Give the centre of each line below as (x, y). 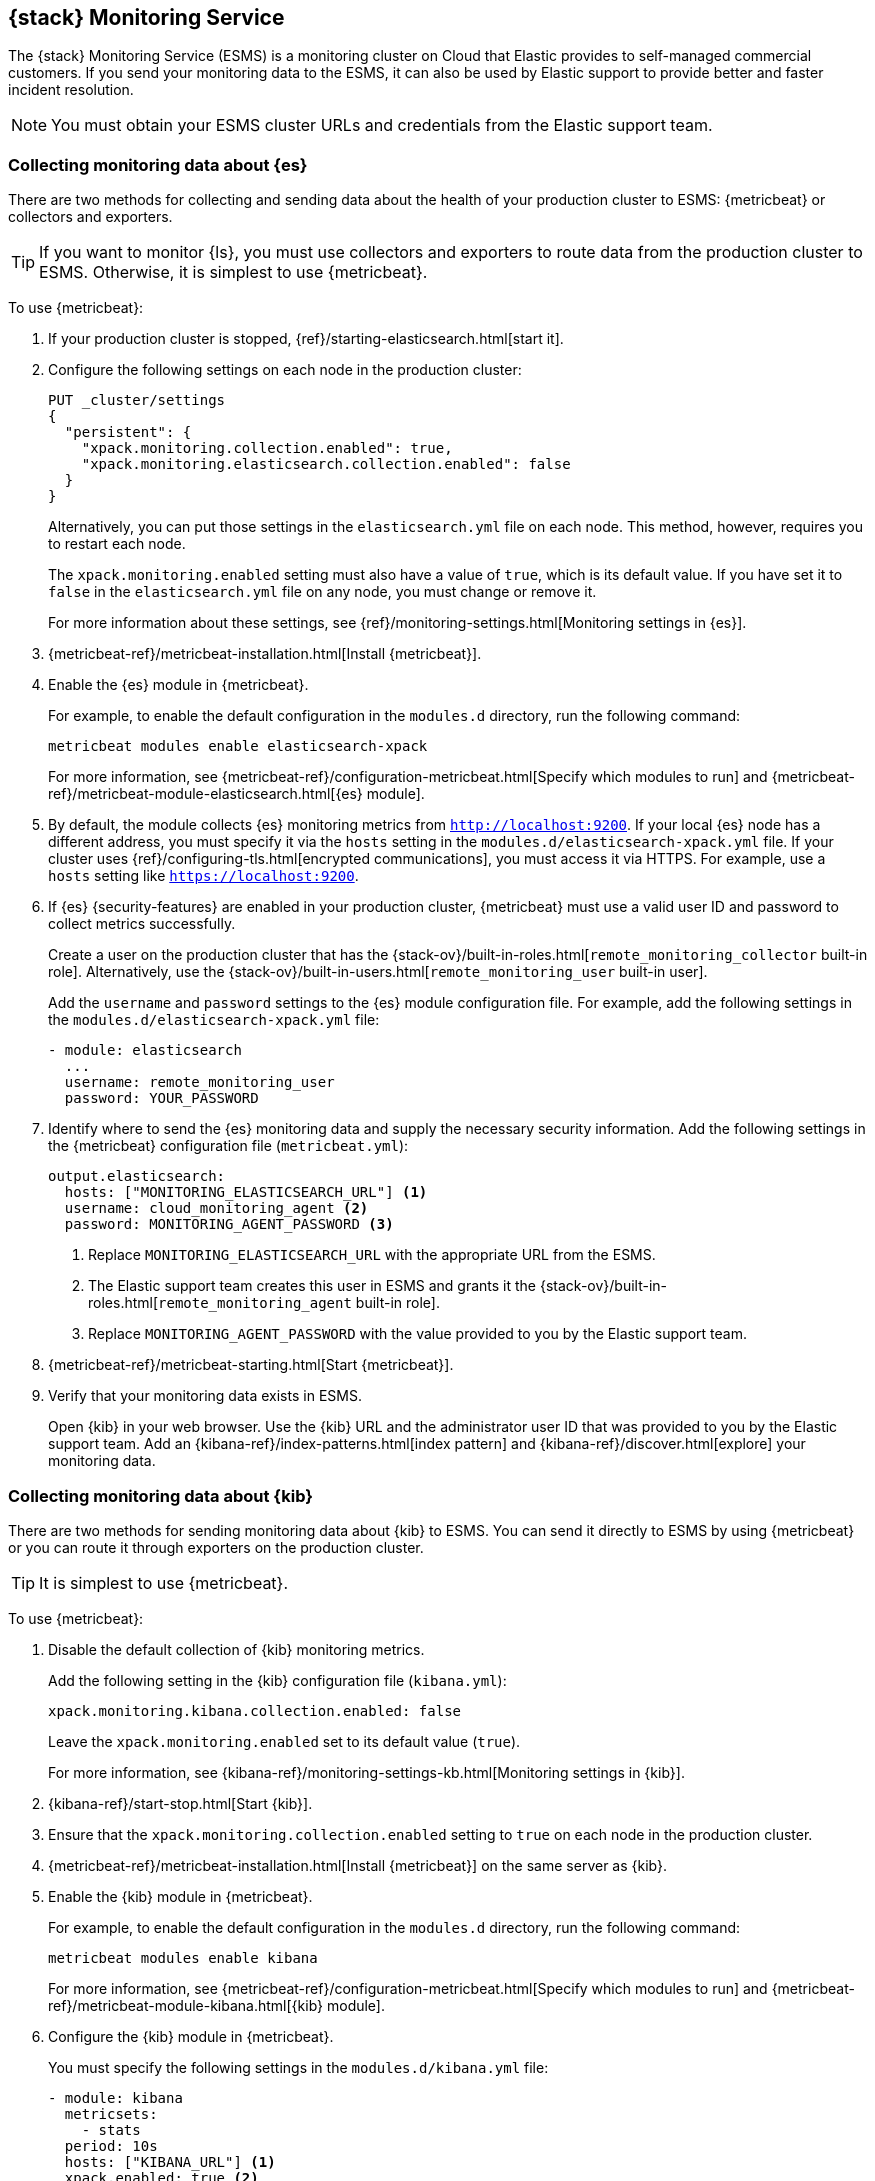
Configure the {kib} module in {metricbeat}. (191, 2036)
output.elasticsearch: (137, 1176)
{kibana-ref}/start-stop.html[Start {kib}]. (180, 1803)
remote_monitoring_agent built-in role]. (299, 1303)
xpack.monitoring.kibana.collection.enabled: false (255, 1710)
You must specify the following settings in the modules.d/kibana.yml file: (298, 2067)
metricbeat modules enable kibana (183, 1957)
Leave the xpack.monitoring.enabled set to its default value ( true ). (284, 1741)
